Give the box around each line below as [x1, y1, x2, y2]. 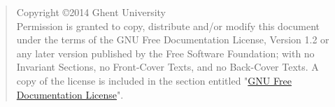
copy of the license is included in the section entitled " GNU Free [16, 73, 292, 87]
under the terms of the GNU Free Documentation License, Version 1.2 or [16, 32, 329, 47]
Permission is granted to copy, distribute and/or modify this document [16, 18, 320, 33]
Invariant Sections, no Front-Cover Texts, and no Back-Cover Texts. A [16, 59, 319, 74]
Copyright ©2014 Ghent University [16, 5, 166, 19]
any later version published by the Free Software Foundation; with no [16, 45, 315, 60]
